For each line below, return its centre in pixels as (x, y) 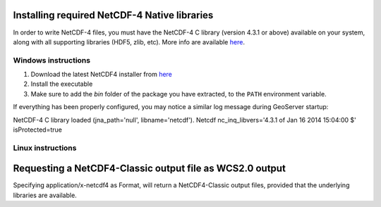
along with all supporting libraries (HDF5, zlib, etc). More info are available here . (129, 42)
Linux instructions (45, 148)
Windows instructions (52, 60)
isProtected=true (38, 130)
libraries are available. (45, 195)
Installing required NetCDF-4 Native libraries (113, 15)
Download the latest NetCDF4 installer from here (102, 75)
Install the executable (62, 84)
